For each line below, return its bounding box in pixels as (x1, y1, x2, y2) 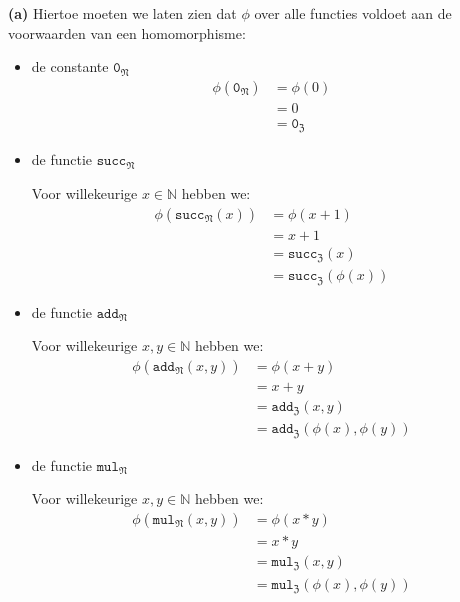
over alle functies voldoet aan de (254, 3, 452, 23)
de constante (31, 56, 109, 77)
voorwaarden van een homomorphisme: (8, 22, 246, 43)
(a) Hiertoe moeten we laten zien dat (8, 3, 237, 23)
